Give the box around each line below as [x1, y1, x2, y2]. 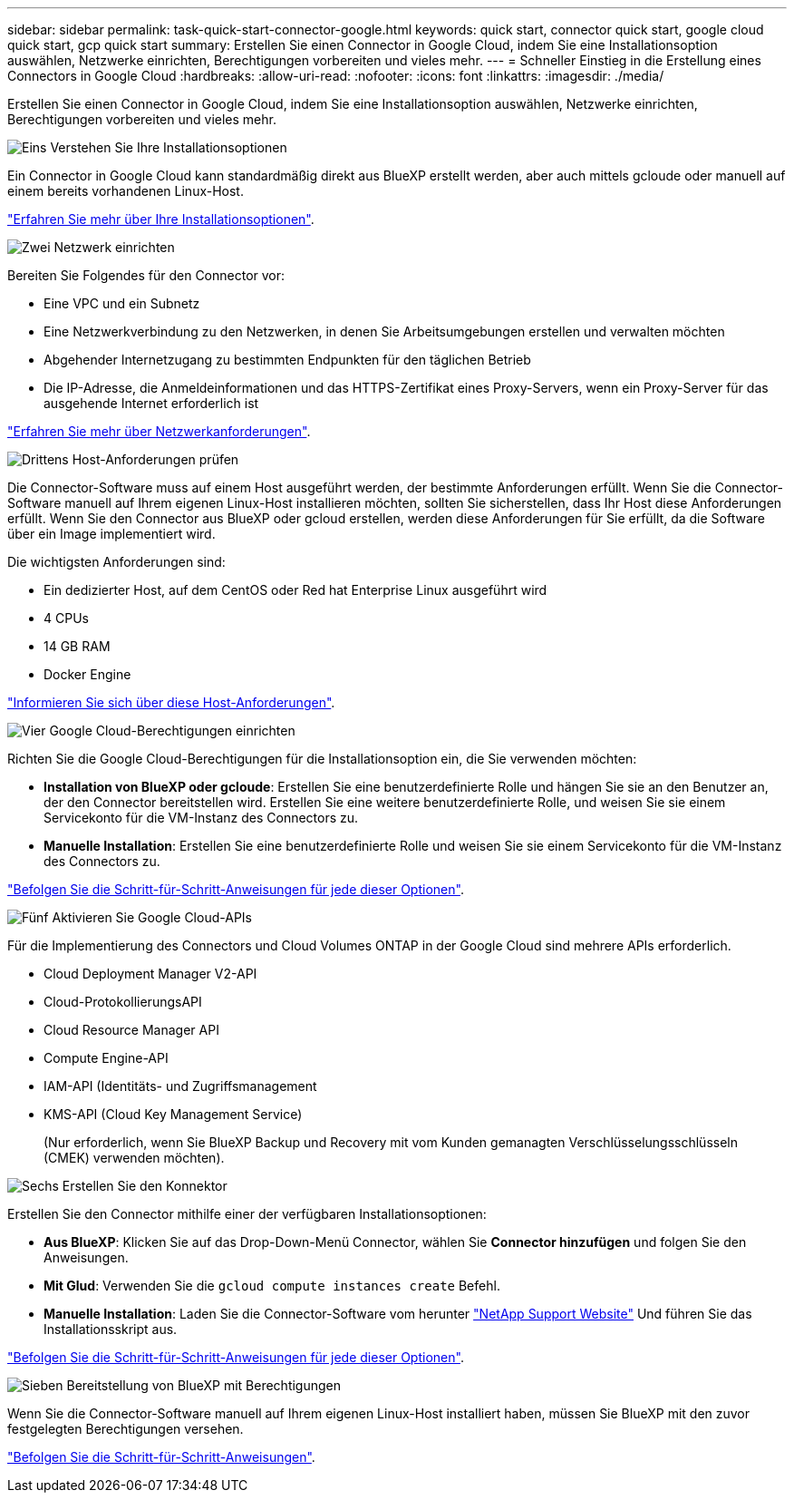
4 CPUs [44, 610, 89, 626]
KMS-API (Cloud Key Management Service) [44, 1106, 303, 1122]
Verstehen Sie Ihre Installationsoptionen [50, 140, 287, 155]
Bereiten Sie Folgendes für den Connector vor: [7, 268, 286, 283]
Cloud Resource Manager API [44, 1022, 219, 1037]
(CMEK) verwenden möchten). [44, 1150, 225, 1165]
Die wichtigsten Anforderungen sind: [7, 554, 226, 570]
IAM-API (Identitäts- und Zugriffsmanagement [44, 1078, 317, 1094]
